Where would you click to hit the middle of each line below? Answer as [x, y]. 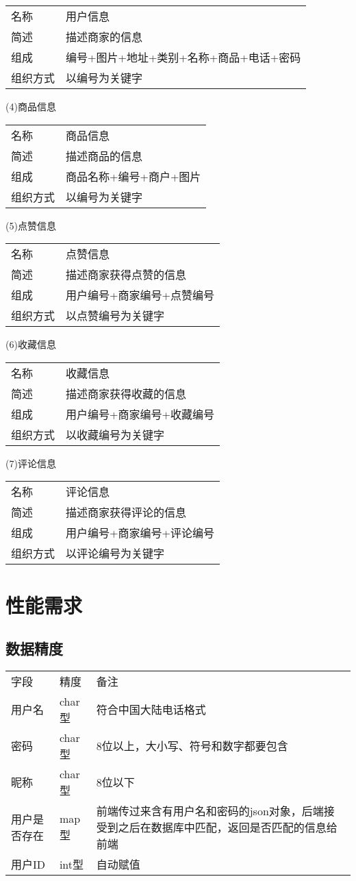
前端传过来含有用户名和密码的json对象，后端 [210, 810]
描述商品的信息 [104, 156]
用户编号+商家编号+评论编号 [140, 533]
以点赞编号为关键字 [115, 316]
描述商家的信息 [104, 37]
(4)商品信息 [31, 106]
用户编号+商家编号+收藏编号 [140, 414]
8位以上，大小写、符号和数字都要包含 [192, 746]
